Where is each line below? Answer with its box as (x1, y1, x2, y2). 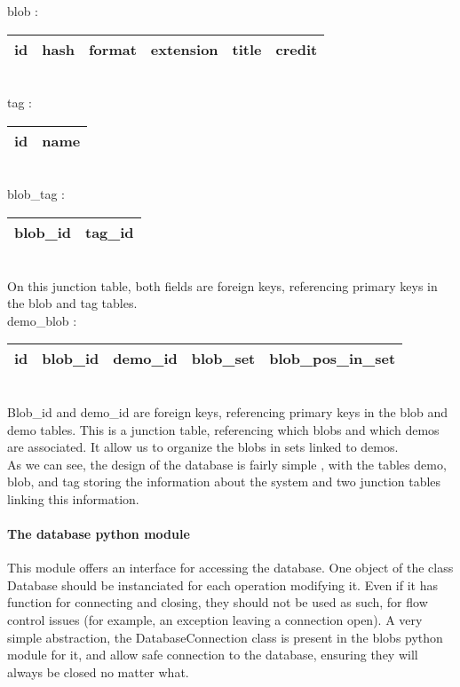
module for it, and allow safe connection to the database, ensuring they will (7, 645, 418, 664)
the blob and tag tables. (7, 294, 138, 312)
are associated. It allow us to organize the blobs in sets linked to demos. (7, 438, 399, 456)
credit (275, 38, 318, 59)
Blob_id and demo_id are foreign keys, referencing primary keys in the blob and (7, 402, 448, 421)
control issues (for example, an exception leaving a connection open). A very (7, 611, 423, 629)
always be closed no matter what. (7, 662, 189, 681)
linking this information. (7, 489, 139, 508)
